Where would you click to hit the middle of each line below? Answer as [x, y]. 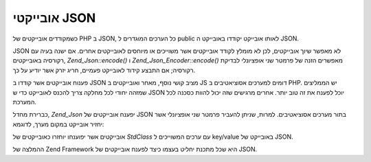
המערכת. [25, 102]
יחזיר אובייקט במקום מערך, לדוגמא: [58, 124]
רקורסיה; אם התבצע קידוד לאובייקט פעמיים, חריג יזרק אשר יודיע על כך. [104, 70]
